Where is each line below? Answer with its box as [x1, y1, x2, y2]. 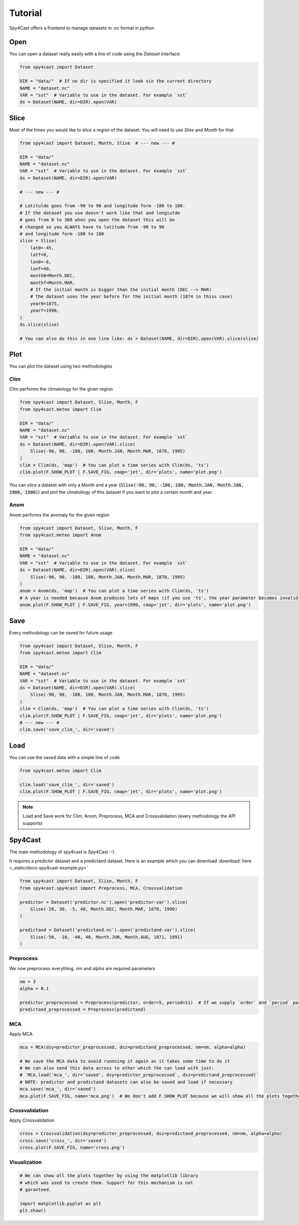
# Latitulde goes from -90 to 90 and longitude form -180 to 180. [19, 203, 185, 209]
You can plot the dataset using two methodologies [9, 363, 113, 369]
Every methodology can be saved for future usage [9, 629, 113, 635]
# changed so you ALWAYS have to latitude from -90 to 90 [19, 224, 164, 229]
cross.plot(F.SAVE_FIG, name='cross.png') [19, 1145, 125, 1151]
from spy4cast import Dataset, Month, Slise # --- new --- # [19, 140, 175, 146]
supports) [22, 820, 43, 826]
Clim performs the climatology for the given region [9, 386, 113, 392]
